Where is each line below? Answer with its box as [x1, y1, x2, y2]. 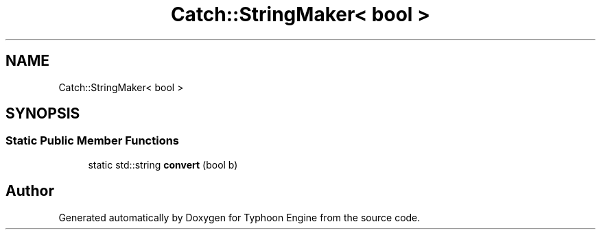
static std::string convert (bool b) [88, 158, 238, 171]
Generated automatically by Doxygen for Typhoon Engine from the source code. [58, 211, 421, 223]
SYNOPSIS [5, 105, 80, 123]
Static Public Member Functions [5, 134, 180, 148]
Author [5, 182, 54, 200]
